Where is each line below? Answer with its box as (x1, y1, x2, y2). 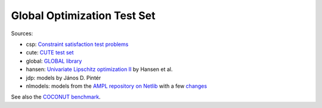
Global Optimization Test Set (11, 9, 156, 22)
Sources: (11, 30, 33, 37)
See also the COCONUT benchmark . (11, 93, 101, 101)
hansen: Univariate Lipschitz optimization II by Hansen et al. (26, 66, 173, 73)
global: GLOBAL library (26, 57, 82, 64)
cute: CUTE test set (26, 49, 74, 56)
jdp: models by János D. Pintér (26, 74, 101, 81)
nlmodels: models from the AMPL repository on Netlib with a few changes (26, 82, 208, 90)
